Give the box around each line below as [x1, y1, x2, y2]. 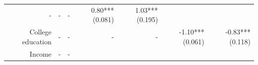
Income [29, 48, 52, 59]
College [29, 27, 52, 37]
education [22, 36, 52, 46]
